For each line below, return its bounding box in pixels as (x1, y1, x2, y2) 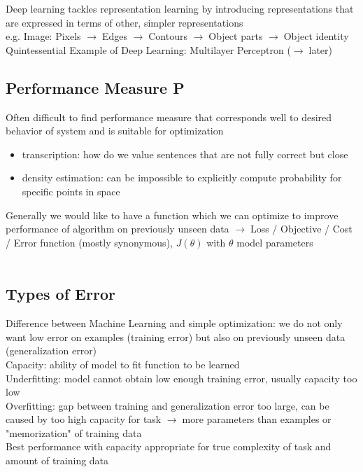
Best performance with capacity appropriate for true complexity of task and (6, 439, 332, 454)
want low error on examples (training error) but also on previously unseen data (6, 329, 346, 344)
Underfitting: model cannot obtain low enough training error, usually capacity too (6, 370, 357, 385)
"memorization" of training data (6, 425, 142, 440)
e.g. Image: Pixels (6, 29, 81, 43)
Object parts (208, 29, 263, 43)
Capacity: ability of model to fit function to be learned (6, 356, 240, 371)
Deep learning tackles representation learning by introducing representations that (6, 1, 354, 15)
